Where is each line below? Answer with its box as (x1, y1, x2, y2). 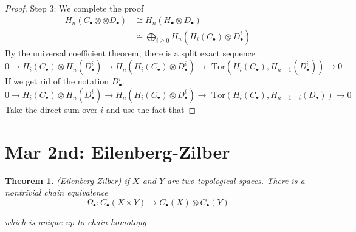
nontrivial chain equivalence (5, 186, 108, 199)
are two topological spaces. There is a (167, 174, 305, 186)
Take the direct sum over (5, 103, 98, 115)
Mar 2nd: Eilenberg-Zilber (5, 138, 230, 163)
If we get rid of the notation (5, 75, 109, 87)
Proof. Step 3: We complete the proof (5, 2, 144, 14)
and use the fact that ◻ (106, 103, 196, 115)
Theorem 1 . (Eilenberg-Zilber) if (5, 174, 130, 186)
